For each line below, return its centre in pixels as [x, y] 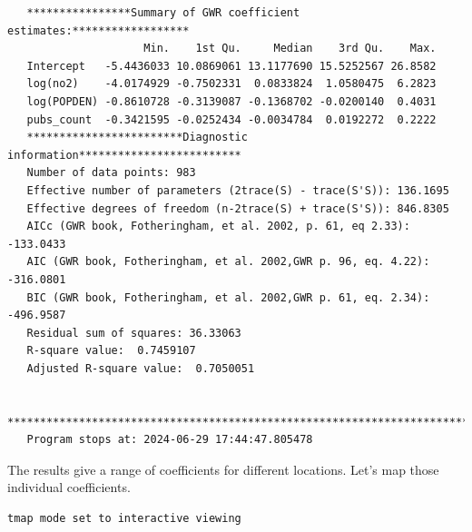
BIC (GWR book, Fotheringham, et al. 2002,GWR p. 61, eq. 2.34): [228, 297]
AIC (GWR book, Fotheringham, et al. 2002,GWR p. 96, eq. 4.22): [228, 262]
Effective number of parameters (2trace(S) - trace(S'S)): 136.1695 [238, 190]
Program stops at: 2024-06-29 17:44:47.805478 [170, 440]
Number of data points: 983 [111, 173]
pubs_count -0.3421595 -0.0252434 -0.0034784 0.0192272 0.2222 [231, 119]
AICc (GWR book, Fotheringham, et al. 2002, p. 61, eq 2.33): [218, 227]
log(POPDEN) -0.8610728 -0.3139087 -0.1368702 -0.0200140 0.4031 [231, 101]
